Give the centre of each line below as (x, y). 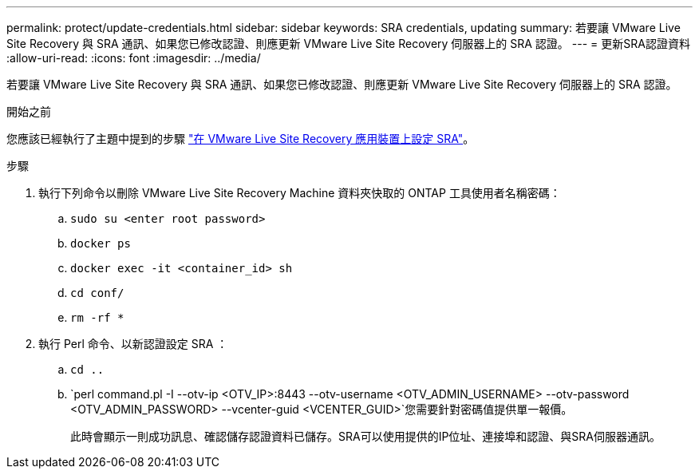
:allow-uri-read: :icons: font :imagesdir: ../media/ (134, 58)
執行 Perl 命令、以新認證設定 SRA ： (133, 344)
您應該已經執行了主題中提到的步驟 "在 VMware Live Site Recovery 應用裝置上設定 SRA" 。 (241, 139)
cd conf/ (97, 293)
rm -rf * (97, 318)
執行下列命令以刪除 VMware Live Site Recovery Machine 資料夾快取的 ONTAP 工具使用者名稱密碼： (300, 193)
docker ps (101, 243)
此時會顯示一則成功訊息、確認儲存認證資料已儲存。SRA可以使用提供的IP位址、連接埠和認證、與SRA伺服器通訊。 (366, 436)
